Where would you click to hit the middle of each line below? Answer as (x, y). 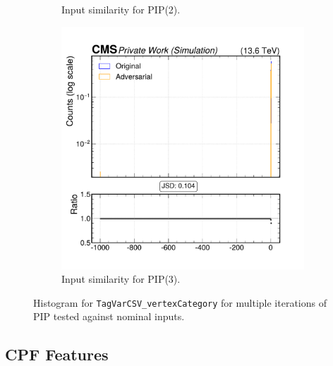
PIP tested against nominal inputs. (109, 316)
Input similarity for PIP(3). (121, 279)
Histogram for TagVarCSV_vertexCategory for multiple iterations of (180, 302)
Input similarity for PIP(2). (121, 9)
